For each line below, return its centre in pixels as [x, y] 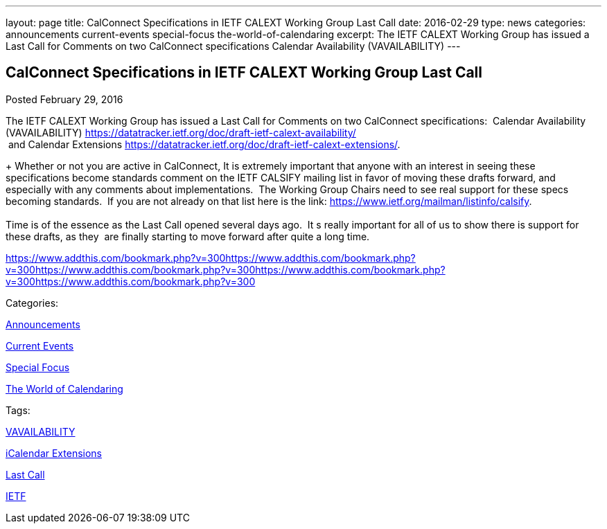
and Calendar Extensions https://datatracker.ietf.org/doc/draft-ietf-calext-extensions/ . [204, 144]
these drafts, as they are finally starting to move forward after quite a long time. [188, 236]
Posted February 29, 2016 [64, 99]
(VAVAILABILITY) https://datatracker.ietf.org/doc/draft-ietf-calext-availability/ [181, 132]
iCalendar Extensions [54, 453]
